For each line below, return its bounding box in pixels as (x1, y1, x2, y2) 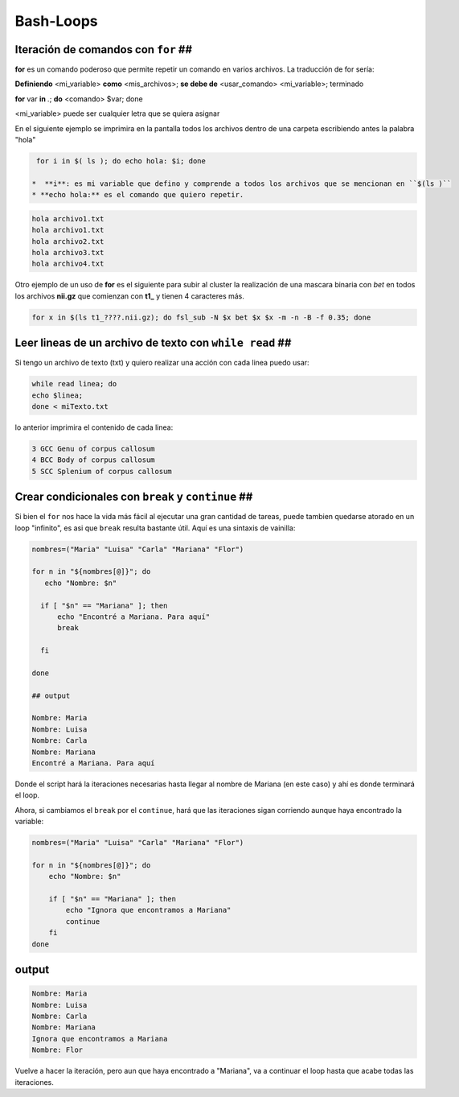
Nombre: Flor (31, 1045, 84, 1054)
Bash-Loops (14, 12, 98, 30)
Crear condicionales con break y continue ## (14, 490, 253, 504)
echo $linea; (31, 390, 84, 400)
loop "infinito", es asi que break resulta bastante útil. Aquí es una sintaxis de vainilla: (14, 523, 296, 533)
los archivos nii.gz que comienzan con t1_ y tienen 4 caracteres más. (14, 291, 245, 301)
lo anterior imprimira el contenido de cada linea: (14, 423, 174, 432)
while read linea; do (31, 379, 117, 389)
